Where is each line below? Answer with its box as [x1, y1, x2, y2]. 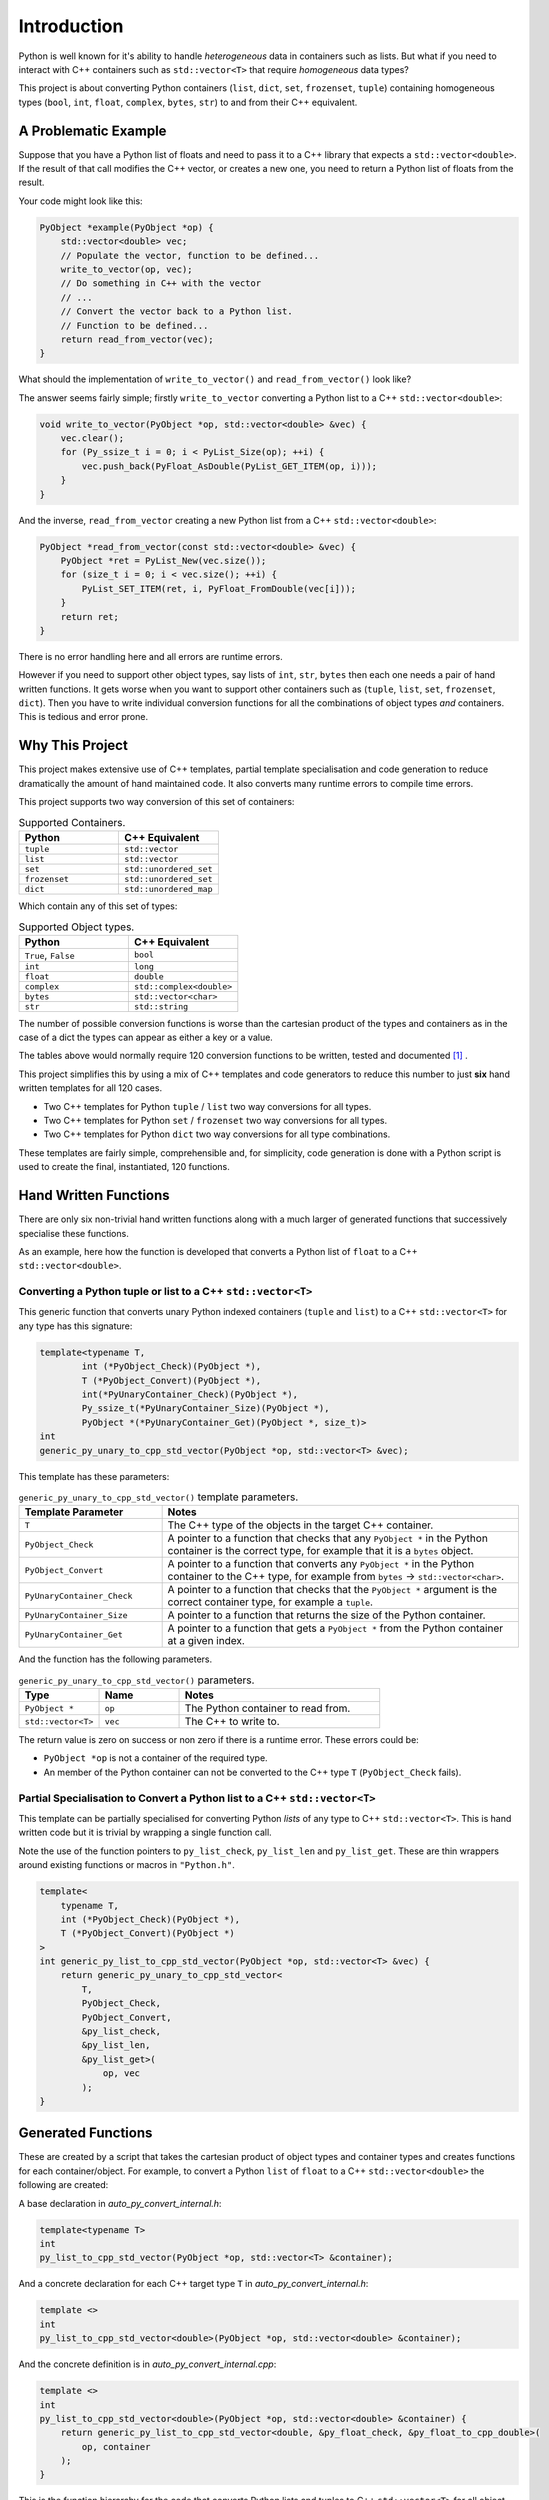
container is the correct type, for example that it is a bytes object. [167, 1544, 474, 1558]
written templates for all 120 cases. [18, 1082, 163, 1094]
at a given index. [167, 1634, 245, 1648]
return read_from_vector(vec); [60, 333, 214, 345]
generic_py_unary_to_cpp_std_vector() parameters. [18, 1673, 255, 1687]
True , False [24, 948, 75, 962]
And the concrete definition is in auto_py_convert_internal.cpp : [18, 2358, 277, 2370]
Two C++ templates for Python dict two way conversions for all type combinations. [43, 1128, 391, 1140]
